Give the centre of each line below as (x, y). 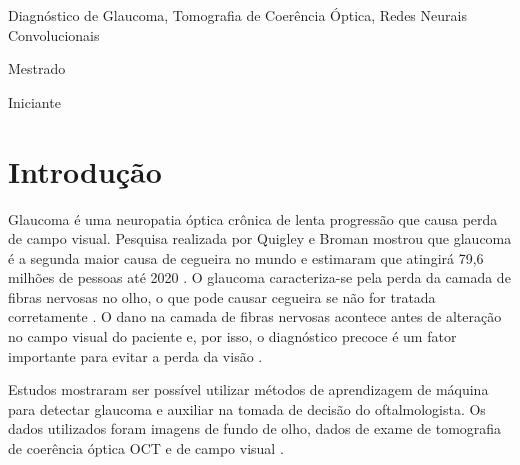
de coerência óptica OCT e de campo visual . (146, 448)
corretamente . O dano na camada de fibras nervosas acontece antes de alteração (255, 316)
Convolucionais (54, 34)
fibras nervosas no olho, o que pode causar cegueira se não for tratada (222, 296)
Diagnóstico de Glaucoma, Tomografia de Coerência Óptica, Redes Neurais (237, 15)
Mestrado (37, 68)
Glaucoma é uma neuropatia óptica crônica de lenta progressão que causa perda (253, 218)
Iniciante (34, 101)
